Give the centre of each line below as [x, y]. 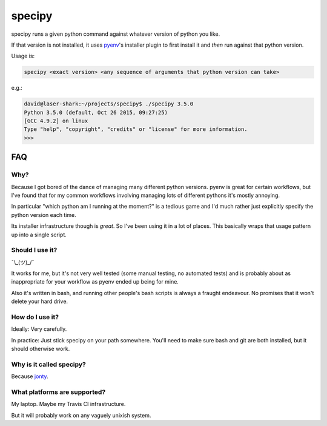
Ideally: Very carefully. [39, 329]
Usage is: [23, 56]
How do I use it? [35, 317]
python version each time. [44, 215]
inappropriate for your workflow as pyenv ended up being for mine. [95, 282]
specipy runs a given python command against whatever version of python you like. [116, 34]
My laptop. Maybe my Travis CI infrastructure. [68, 404]
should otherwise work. [41, 349]
